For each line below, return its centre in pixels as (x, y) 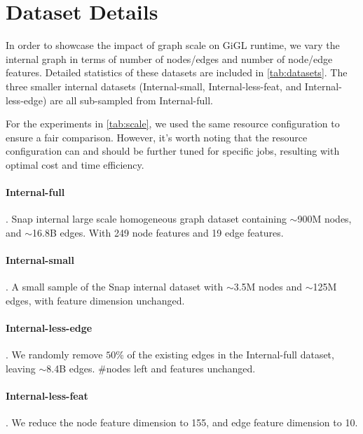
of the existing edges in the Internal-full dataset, (231, 355)
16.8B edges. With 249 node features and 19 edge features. (158, 232)
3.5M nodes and (268, 287)
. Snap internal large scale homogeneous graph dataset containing (146, 219)
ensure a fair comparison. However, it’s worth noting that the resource (157, 137)
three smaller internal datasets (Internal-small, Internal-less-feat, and (154, 86)
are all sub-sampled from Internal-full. (131, 100)
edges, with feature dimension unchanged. (95, 300)
